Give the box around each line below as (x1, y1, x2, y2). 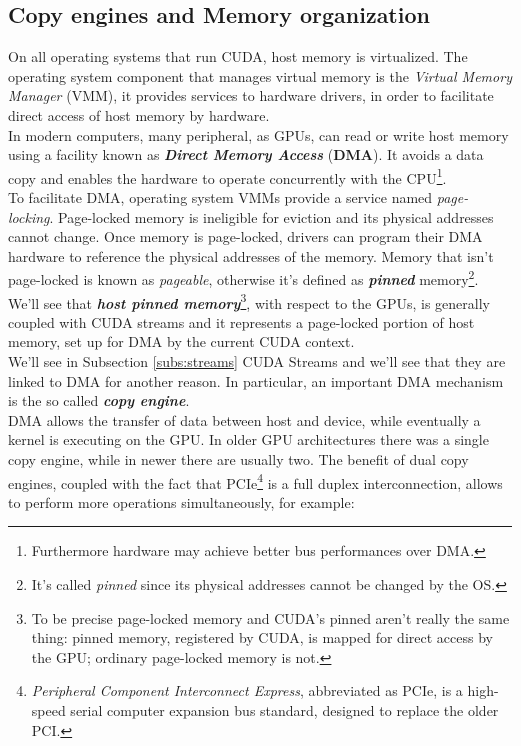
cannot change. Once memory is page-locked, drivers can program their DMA (8, 226, 483, 247)
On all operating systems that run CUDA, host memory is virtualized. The (8, 46, 468, 67)
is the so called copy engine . (8, 390, 190, 411)
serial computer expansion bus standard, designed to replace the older (70, 700, 499, 721)
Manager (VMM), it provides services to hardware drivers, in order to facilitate (8, 85, 494, 106)
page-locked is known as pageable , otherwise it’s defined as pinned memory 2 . (8, 266, 479, 290)
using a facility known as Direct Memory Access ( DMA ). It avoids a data (8, 144, 484, 165)
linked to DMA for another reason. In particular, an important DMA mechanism (8, 370, 504, 391)
